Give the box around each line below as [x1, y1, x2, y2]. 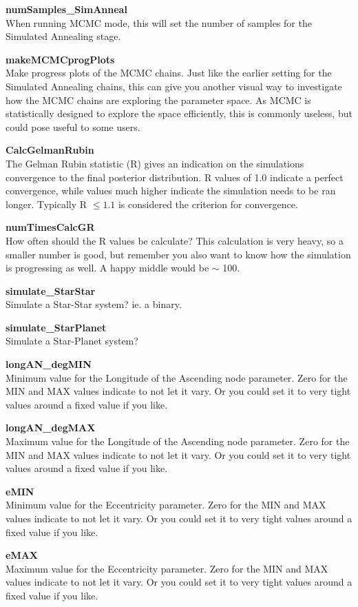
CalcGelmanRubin [6, 143, 94, 157]
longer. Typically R [6, 196, 87, 211]
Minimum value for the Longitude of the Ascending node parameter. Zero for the [6, 370, 348, 384]
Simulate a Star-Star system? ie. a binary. [6, 297, 182, 311]
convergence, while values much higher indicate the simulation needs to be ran [6, 183, 336, 198]
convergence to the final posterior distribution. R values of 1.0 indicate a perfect [6, 169, 344, 184]
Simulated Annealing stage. [6, 29, 121, 43]
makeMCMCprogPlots [6, 52, 115, 66]
